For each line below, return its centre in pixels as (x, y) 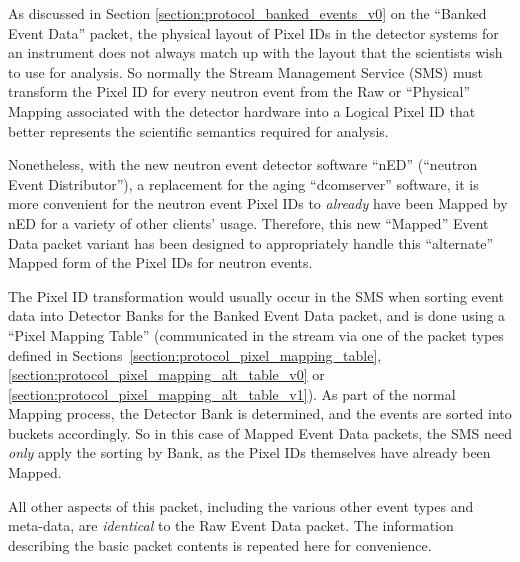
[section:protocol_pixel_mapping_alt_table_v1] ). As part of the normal (232, 393)
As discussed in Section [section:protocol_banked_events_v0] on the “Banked (247, 13)
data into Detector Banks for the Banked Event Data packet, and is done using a (257, 315)
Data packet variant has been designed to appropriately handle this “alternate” (251, 242)
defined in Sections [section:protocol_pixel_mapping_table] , (195, 354)
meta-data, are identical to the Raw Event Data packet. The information (231, 525)
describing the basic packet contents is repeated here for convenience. (220, 544)
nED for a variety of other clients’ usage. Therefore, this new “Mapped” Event (248, 222)
